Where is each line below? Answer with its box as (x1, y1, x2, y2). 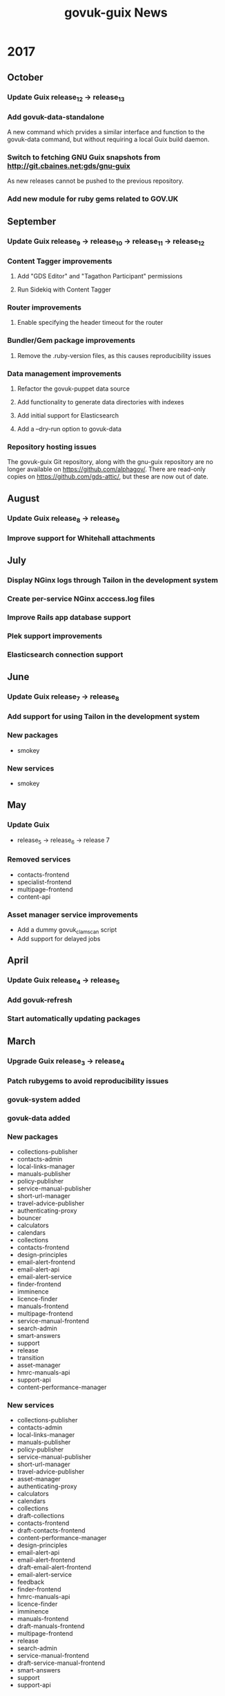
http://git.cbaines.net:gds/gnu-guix (7, 161, 131, 170)
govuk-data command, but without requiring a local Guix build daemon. (7, 135, 210, 143)
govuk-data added (7, 1113, 70, 1123)
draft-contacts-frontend (17, 1526, 86, 1535)
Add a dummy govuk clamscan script (17, 926, 117, 936)
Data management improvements (7, 368, 122, 378)
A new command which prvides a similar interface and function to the (7, 128, 205, 136)
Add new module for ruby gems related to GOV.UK (7, 194, 179, 204)
